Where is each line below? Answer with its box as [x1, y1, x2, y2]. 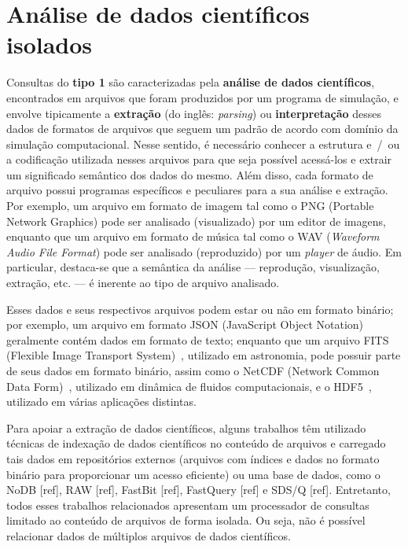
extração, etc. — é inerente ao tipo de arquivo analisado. [6, 274, 280, 291]
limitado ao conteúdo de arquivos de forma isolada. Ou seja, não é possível [6, 512, 366, 529]
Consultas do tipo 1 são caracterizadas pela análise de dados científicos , [6, 74, 375, 90]
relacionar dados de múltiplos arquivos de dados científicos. [6, 527, 291, 543]
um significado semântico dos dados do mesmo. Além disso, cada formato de [6, 166, 373, 182]
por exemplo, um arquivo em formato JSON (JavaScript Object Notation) [6, 316, 364, 333]
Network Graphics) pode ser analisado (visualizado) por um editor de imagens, [6, 212, 386, 229]
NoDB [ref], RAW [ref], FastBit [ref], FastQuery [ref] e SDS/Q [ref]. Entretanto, [6, 481, 391, 498]
